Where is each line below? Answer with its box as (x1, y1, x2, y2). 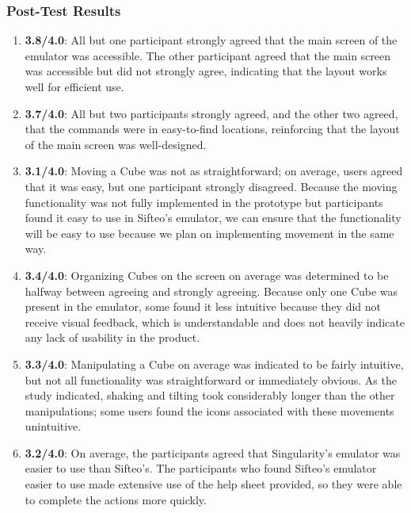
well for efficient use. (25, 78, 124, 94)
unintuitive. (25, 418, 82, 435)
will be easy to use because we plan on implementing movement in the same (25, 224, 394, 241)
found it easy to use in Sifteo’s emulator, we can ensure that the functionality (25, 209, 401, 226)
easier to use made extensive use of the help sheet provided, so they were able (25, 476, 402, 492)
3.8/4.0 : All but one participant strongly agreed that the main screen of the (25, 32, 398, 48)
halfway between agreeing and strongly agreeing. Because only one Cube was (25, 282, 398, 299)
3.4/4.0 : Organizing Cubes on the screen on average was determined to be (25, 266, 389, 283)
